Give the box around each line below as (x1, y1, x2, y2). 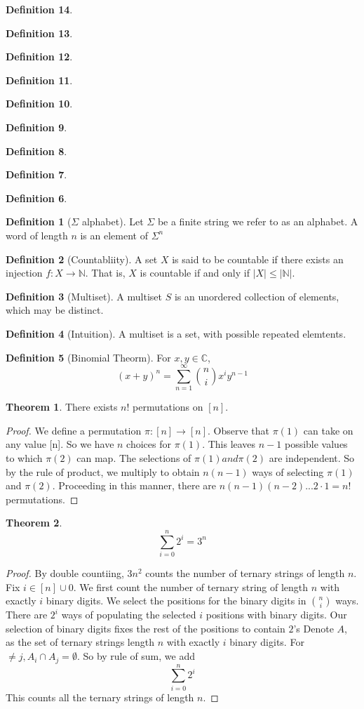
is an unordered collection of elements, (174, 289, 339, 303)
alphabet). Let (81, 214, 144, 229)
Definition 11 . (6, 72, 73, 87)
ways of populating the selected (61, 607, 196, 622)
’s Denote (293, 621, 334, 635)
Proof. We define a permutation (6, 423, 142, 437)
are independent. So (269, 451, 355, 465)
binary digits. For (229, 635, 304, 649)
